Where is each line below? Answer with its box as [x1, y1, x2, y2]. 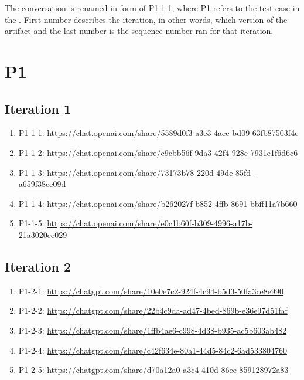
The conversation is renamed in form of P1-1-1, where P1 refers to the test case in [5, 2, 300, 13]
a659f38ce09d [18, 178, 66, 190]
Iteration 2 [5, 257, 71, 275]
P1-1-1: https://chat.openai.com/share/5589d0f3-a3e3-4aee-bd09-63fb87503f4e [18, 127, 299, 139]
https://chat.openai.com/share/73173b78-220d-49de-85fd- [47, 166, 254, 178]
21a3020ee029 [18, 228, 67, 240]
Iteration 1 [5, 99, 71, 117]
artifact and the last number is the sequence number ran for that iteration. [5, 25, 274, 37]
